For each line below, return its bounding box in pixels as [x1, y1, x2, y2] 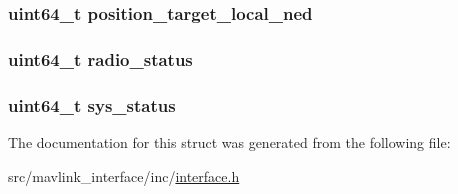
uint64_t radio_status [8, 46, 193, 71]
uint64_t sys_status [8, 92, 176, 117]
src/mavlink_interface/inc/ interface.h [8, 165, 240, 186]
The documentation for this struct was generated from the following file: [8, 131, 451, 152]
